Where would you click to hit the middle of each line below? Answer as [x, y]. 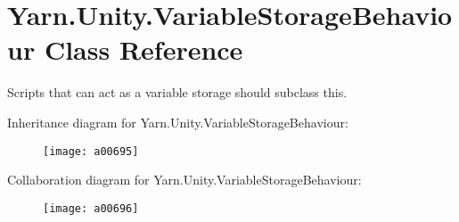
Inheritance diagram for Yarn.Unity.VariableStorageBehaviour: [178, 122]
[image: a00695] [91, 151]
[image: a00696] [91, 208]
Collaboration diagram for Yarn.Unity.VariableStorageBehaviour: [184, 180]
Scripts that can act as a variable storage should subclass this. [177, 92]
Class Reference [143, 49]
